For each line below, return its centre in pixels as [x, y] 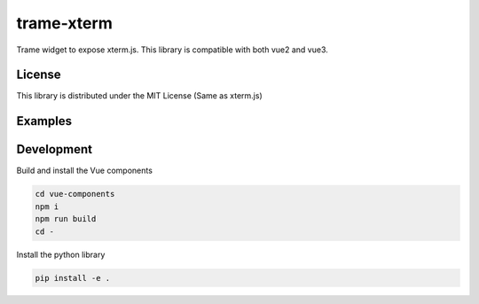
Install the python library [61, 254]
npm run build [66, 219]
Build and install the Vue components [84, 171]
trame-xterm [64, 23]
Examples [44, 121]
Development [55, 149]
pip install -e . [73, 278]
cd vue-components [75, 194]
